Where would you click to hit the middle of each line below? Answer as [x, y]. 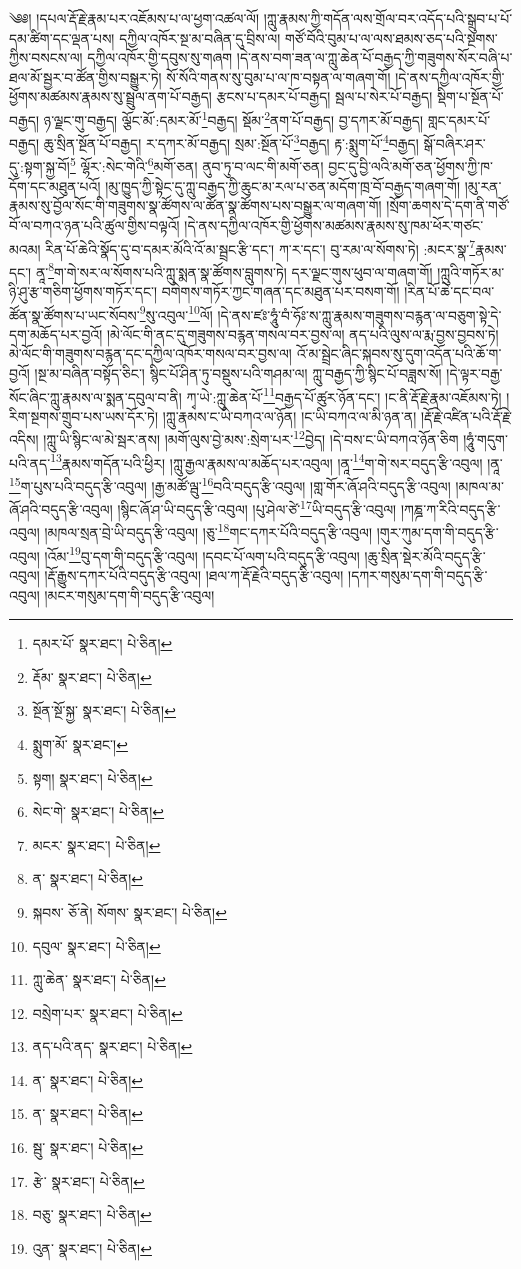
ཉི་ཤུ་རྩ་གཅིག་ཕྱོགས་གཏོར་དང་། [83, 291]
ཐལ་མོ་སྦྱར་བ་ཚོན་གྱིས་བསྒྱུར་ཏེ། [85, 76]
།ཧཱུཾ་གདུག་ [485, 439]
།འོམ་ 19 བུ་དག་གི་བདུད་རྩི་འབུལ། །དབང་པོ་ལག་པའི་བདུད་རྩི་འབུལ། [202, 554]
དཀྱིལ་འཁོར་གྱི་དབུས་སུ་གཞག [160, 57]
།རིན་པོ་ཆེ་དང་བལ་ [449, 291]
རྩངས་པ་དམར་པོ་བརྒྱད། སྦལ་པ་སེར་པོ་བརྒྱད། [324, 96]
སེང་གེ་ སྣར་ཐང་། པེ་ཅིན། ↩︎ [98, 811]
